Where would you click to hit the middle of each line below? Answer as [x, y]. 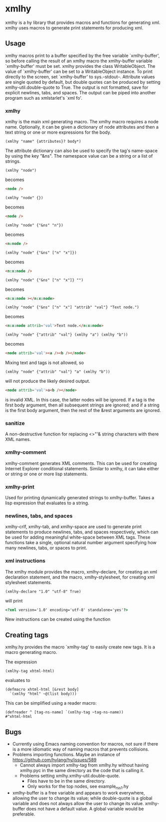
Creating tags [27, 635]
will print [14, 601]
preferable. [24, 814]
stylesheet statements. [29, 582]
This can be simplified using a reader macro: [51, 703]
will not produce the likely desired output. [48, 381]
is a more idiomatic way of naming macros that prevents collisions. [81, 749]
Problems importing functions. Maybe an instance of [66, 755]
